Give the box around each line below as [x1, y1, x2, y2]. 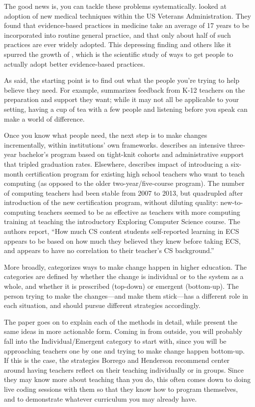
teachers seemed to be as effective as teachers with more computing [38, 206, 240, 217]
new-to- [220, 197, 243, 207]
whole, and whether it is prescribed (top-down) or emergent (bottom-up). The [4, 281, 239, 291]
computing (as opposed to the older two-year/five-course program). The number [4, 178, 245, 188]
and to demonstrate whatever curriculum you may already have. [4, 393, 197, 404]
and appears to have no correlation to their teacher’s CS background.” [4, 245, 214, 255]
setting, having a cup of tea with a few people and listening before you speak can [4, 103, 248, 114]
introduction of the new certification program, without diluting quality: [4, 197, 218, 207]
